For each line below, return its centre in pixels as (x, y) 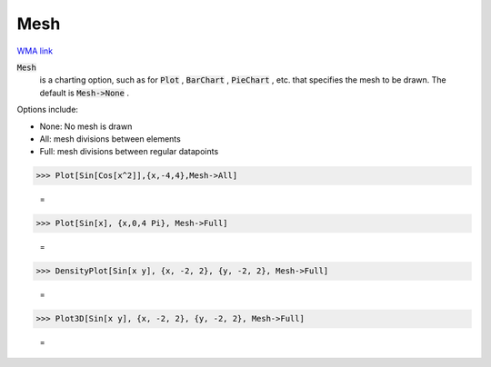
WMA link (35, 51)
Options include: (48, 110)
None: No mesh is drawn (86, 126)
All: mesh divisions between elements (110, 139)
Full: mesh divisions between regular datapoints (129, 152)
